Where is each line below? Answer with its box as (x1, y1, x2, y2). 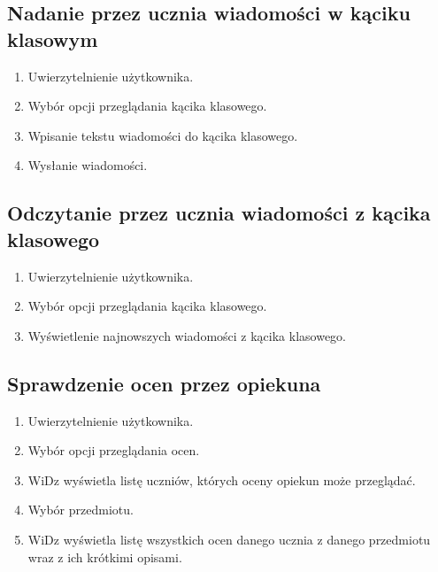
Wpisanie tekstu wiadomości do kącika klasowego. (27, 126, 298, 144)
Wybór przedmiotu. (27, 500, 134, 519)
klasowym (7, 25, 98, 52)
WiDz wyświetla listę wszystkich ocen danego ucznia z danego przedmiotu (27, 529, 431, 548)
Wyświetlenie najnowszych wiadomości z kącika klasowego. (27, 326, 347, 344)
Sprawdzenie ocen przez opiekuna (7, 369, 321, 397)
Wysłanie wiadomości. (27, 156, 148, 174)
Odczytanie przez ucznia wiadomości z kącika (7, 199, 431, 227)
